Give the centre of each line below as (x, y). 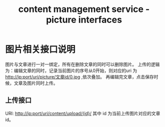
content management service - (84, 9)
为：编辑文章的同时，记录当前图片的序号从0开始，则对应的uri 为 (71, 70)
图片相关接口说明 (40, 50)
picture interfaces (84, 20)
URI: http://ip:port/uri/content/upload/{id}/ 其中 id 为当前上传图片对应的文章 (83, 113)
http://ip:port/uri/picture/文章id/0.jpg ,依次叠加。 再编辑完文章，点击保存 (79, 76)
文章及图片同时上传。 (36, 83)
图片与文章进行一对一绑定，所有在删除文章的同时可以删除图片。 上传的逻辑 (82, 64)
